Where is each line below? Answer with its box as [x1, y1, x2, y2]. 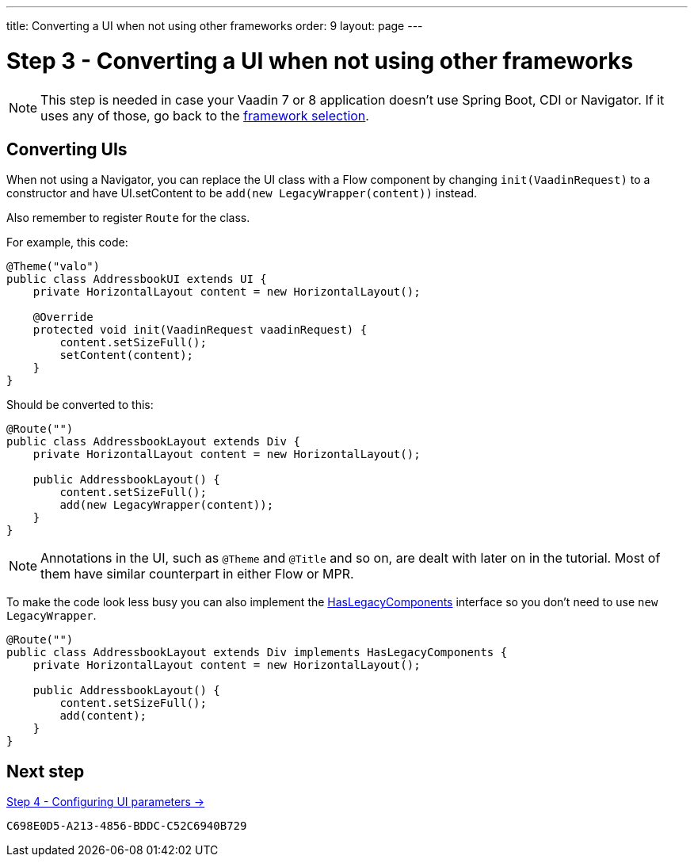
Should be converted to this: [6, 398, 154, 412]
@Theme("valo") [6, 260, 101, 273]
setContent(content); [59, 349, 194, 362]
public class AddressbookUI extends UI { [6, 273, 267, 286]
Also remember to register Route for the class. [6, 211, 250, 225]
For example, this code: [6, 235, 128, 250]
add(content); [59, 709, 147, 723]
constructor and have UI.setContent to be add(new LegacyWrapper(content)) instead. [6, 186, 478, 200]
